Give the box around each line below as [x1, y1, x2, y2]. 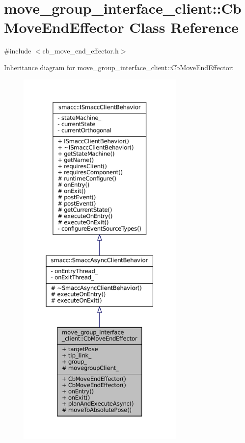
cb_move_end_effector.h [42, 46, 119, 56]
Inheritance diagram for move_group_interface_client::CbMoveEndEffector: [4, 62, 234, 72]
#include [4, 46, 31, 56]
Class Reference [129, 17, 239, 37]
